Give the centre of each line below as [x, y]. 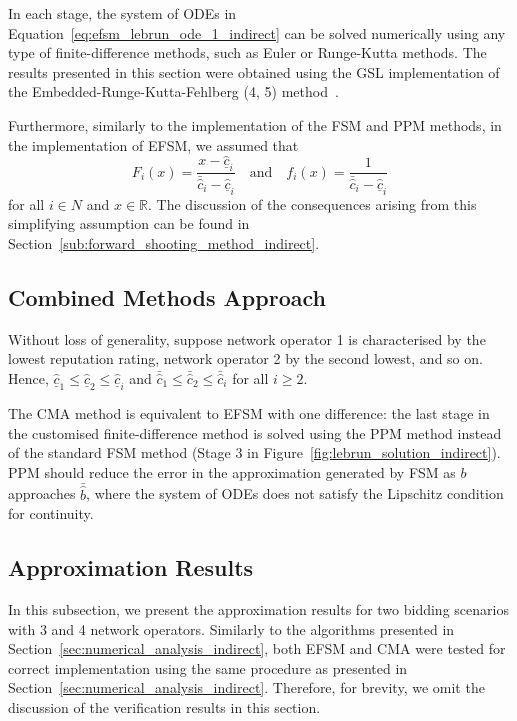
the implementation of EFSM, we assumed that [153, 144]
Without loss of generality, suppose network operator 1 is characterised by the [247, 338]
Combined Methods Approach [167, 296]
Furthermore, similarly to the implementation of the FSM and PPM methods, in [255, 124]
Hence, [28, 377]
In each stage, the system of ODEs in [122, 13]
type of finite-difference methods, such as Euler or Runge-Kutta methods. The [247, 52]
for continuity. [51, 513]
